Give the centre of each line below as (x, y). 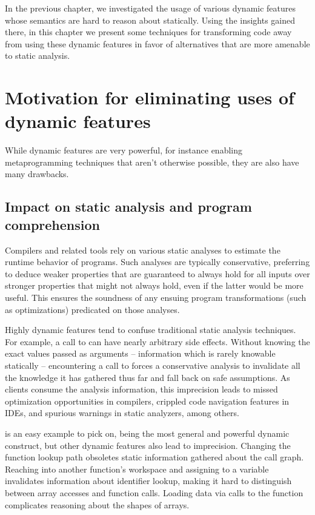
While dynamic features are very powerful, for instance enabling (124, 150)
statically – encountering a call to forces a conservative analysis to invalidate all (153, 365)
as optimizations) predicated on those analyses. (92, 309)
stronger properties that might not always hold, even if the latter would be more (154, 285)
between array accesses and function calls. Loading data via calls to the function (154, 492)
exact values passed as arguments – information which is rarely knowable (140, 353)
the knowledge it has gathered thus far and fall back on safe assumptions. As (148, 377)
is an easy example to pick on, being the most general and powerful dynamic (147, 433)
